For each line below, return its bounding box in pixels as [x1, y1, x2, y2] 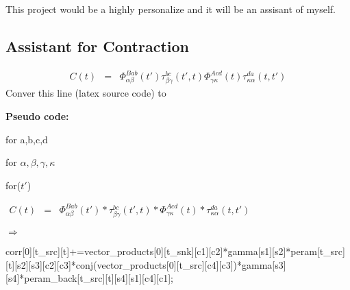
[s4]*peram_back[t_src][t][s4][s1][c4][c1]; [5, 271, 174, 285]
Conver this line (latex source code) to [5, 86, 166, 100]
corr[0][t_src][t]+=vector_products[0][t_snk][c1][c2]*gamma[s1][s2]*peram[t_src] [5, 244, 345, 258]
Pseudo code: [5, 109, 69, 123]
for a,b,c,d [5, 132, 48, 146]
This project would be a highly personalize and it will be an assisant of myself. [5, 2, 336, 16]
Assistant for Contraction [5, 35, 189, 56]
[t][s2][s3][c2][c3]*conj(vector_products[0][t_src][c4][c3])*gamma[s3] [5, 257, 286, 271]
